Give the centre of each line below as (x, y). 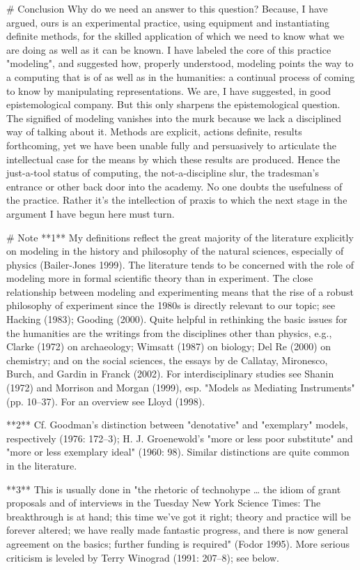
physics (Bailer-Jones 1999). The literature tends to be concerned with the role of (180, 264)
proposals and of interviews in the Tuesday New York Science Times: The (164, 503)
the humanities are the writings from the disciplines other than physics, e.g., (169, 332)
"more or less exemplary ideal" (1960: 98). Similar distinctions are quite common (178, 452)
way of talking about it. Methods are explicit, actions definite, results (154, 132)
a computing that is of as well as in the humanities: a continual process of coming (181, 76)
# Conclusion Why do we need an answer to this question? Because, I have (167, 8)
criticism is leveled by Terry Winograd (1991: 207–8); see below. (143, 557)
